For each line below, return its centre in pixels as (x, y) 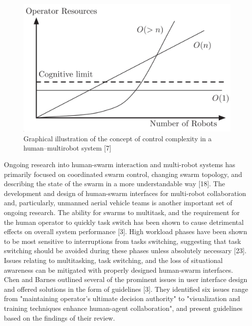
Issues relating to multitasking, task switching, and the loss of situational (113, 260)
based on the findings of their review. (60, 317)
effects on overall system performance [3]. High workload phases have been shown (126, 231)
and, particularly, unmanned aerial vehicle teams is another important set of (118, 203)
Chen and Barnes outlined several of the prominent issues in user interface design (126, 279)
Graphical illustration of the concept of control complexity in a (118, 138)
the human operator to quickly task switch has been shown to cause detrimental (124, 222)
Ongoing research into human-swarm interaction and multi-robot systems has (120, 164)
